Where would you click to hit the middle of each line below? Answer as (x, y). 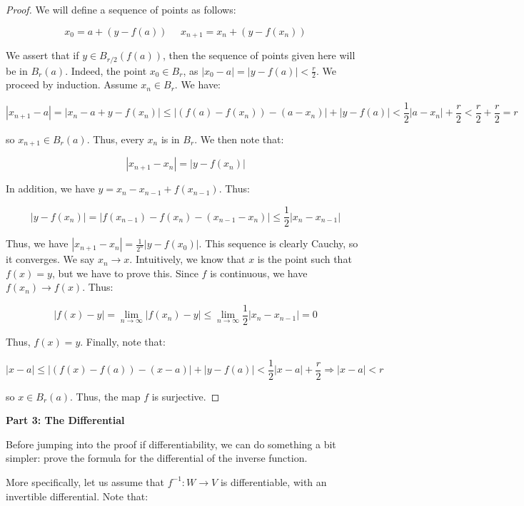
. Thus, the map (105, 396)
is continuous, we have (259, 273)
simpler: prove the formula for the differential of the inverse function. (157, 458)
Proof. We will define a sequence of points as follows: (121, 9)
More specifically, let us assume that (85, 481)
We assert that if (42, 55)
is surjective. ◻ (186, 396)
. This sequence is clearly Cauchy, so (278, 243)
